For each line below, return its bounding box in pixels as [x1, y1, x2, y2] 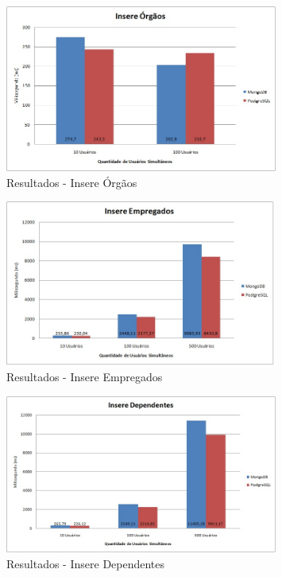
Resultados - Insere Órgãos [6, 173, 137, 190]
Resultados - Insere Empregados [6, 368, 163, 385]
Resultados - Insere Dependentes [6, 555, 165, 571]
